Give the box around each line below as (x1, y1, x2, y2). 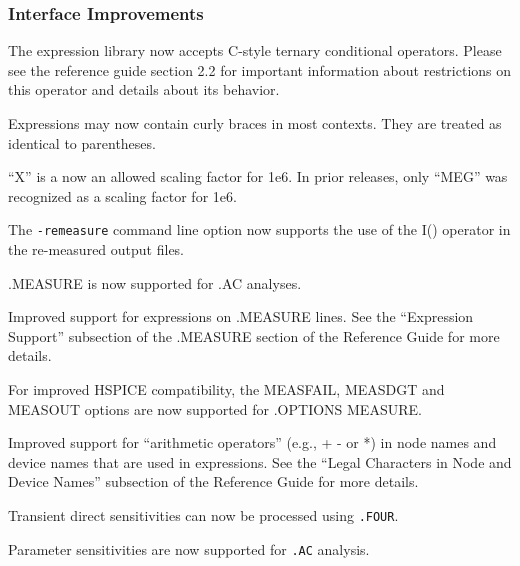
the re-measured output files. (8, 239, 185, 260)
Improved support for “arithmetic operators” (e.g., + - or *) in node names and (8, 432, 497, 453)
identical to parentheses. (8, 132, 156, 153)
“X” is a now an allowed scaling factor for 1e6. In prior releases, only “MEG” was (8, 166, 508, 187)
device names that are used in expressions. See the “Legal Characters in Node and (8, 451, 512, 472)
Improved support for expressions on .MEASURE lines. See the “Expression (8, 306, 474, 327)
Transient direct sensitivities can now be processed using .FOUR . (8, 504, 399, 525)
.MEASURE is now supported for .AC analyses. (8, 272, 302, 293)
